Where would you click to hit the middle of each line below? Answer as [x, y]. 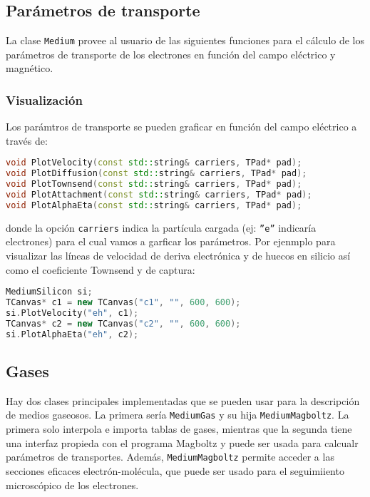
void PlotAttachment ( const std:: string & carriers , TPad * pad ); [159, 195]
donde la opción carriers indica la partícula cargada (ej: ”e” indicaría [161, 227]
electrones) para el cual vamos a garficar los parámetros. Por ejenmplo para [171, 241]
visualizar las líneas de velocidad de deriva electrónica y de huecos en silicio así [178, 256]
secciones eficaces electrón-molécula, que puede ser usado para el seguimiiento [175, 470]
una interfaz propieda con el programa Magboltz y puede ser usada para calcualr [182, 442]
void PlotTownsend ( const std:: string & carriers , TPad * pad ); [154, 184]
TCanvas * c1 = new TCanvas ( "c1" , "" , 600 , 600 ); [123, 303]
